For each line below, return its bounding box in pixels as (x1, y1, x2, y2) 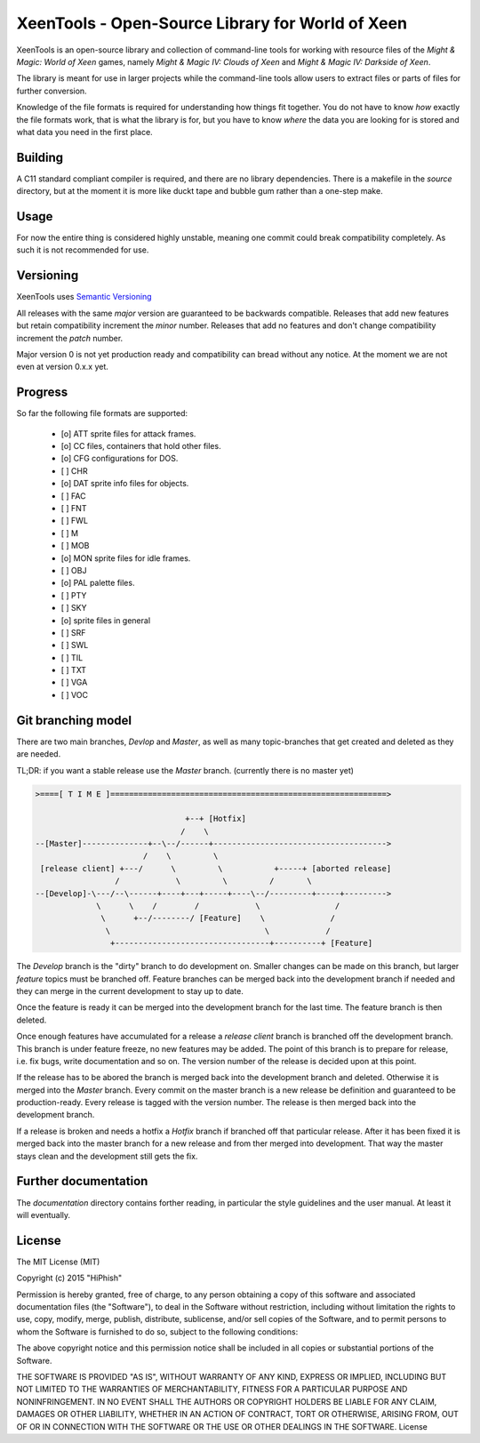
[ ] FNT (60, 502, 87, 513)
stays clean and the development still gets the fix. (16, 1150, 198, 1161)
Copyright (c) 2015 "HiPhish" (16, 1272, 123, 1284)
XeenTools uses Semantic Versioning (16, 292, 152, 302)
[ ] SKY (60, 603, 87, 613)
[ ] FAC (60, 490, 86, 501)
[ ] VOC (60, 689, 89, 700)
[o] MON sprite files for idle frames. (60, 552, 191, 564)
